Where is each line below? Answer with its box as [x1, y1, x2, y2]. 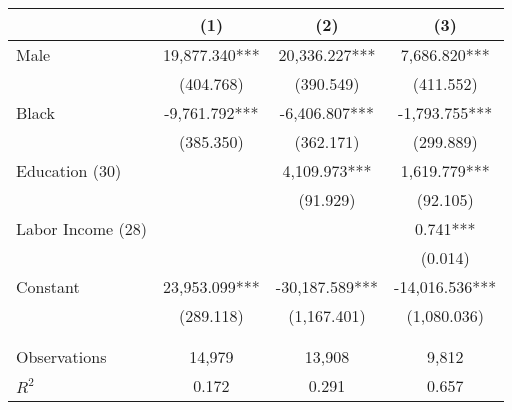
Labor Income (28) [16, 217, 147, 240]
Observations [16, 345, 107, 368]
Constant [16, 275, 80, 298]
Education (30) [16, 159, 122, 182]
